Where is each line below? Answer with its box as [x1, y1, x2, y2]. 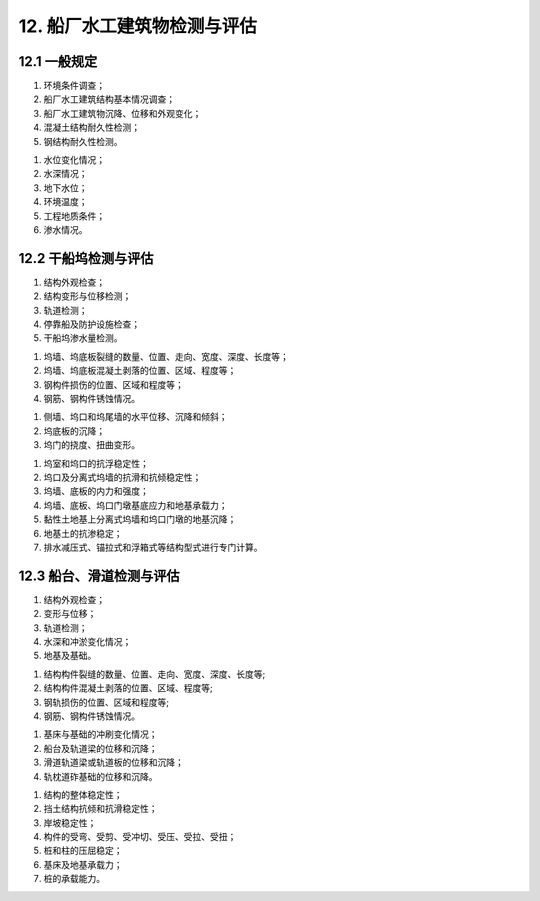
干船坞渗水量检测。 [43, 332, 123, 344]
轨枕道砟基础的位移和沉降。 [43, 770, 158, 782]
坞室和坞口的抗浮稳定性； [43, 457, 149, 469]
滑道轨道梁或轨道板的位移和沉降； [43, 756, 184, 769]
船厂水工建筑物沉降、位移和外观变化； [43, 107, 202, 119]
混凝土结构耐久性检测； [43, 121, 140, 134]
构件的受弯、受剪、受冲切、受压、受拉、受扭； [43, 831, 237, 843]
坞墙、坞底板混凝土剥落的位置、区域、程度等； [43, 365, 237, 377]
